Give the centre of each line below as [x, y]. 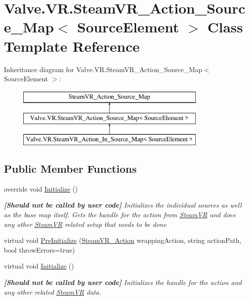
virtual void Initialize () [39, 266]
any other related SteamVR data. [53, 292]
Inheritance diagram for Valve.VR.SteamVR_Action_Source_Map [103, 69]
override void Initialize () [41, 188]
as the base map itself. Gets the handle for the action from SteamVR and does [120, 215]
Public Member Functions [70, 169]
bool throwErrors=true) [39, 249]
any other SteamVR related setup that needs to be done [85, 224]
